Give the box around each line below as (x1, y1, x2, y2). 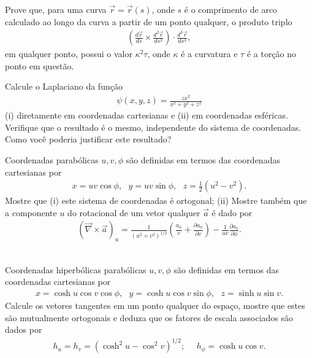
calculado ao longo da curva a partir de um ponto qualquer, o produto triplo (5, 15, 292, 28)
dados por (5, 323, 42, 336)
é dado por (211, 206, 253, 219)
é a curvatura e (181, 47, 238, 60)
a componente (5, 206, 57, 219)
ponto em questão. (5, 59, 74, 72)
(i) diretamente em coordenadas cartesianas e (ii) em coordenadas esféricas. (5, 109, 288, 122)
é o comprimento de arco (184, 3, 278, 15)
